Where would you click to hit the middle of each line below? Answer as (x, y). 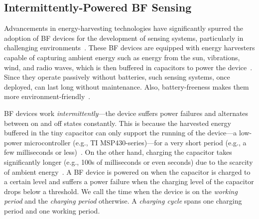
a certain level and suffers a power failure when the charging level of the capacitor (129, 181)
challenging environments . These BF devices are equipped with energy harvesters (129, 48)
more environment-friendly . (47, 96)
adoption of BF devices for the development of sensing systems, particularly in (124, 38)
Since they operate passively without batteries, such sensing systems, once (117, 77)
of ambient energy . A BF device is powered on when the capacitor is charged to (127, 171)
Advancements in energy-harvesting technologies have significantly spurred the (124, 28)
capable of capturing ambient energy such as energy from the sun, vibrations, (122, 57)
